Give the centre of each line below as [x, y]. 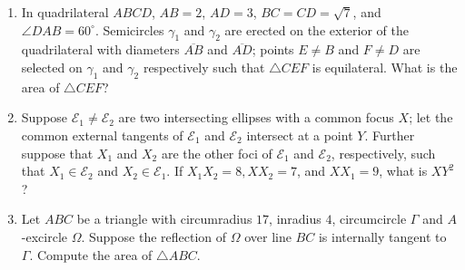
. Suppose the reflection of [154, 236]
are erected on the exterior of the [317, 29]
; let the [431, 117]
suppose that [57, 153]
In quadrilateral [65, 12]
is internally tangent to [382, 236]
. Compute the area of [91, 254]
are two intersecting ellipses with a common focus [256, 117]
